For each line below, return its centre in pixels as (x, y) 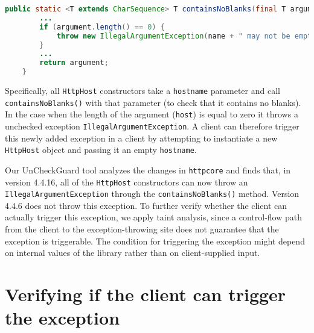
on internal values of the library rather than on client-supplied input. (133, 253)
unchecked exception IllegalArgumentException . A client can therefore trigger (152, 126)
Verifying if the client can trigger (146, 294)
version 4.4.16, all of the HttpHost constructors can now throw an (127, 182)
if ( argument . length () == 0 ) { (102, 27)
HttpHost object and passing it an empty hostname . (101, 150)
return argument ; (74, 63)
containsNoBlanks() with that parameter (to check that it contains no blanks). (153, 102)
